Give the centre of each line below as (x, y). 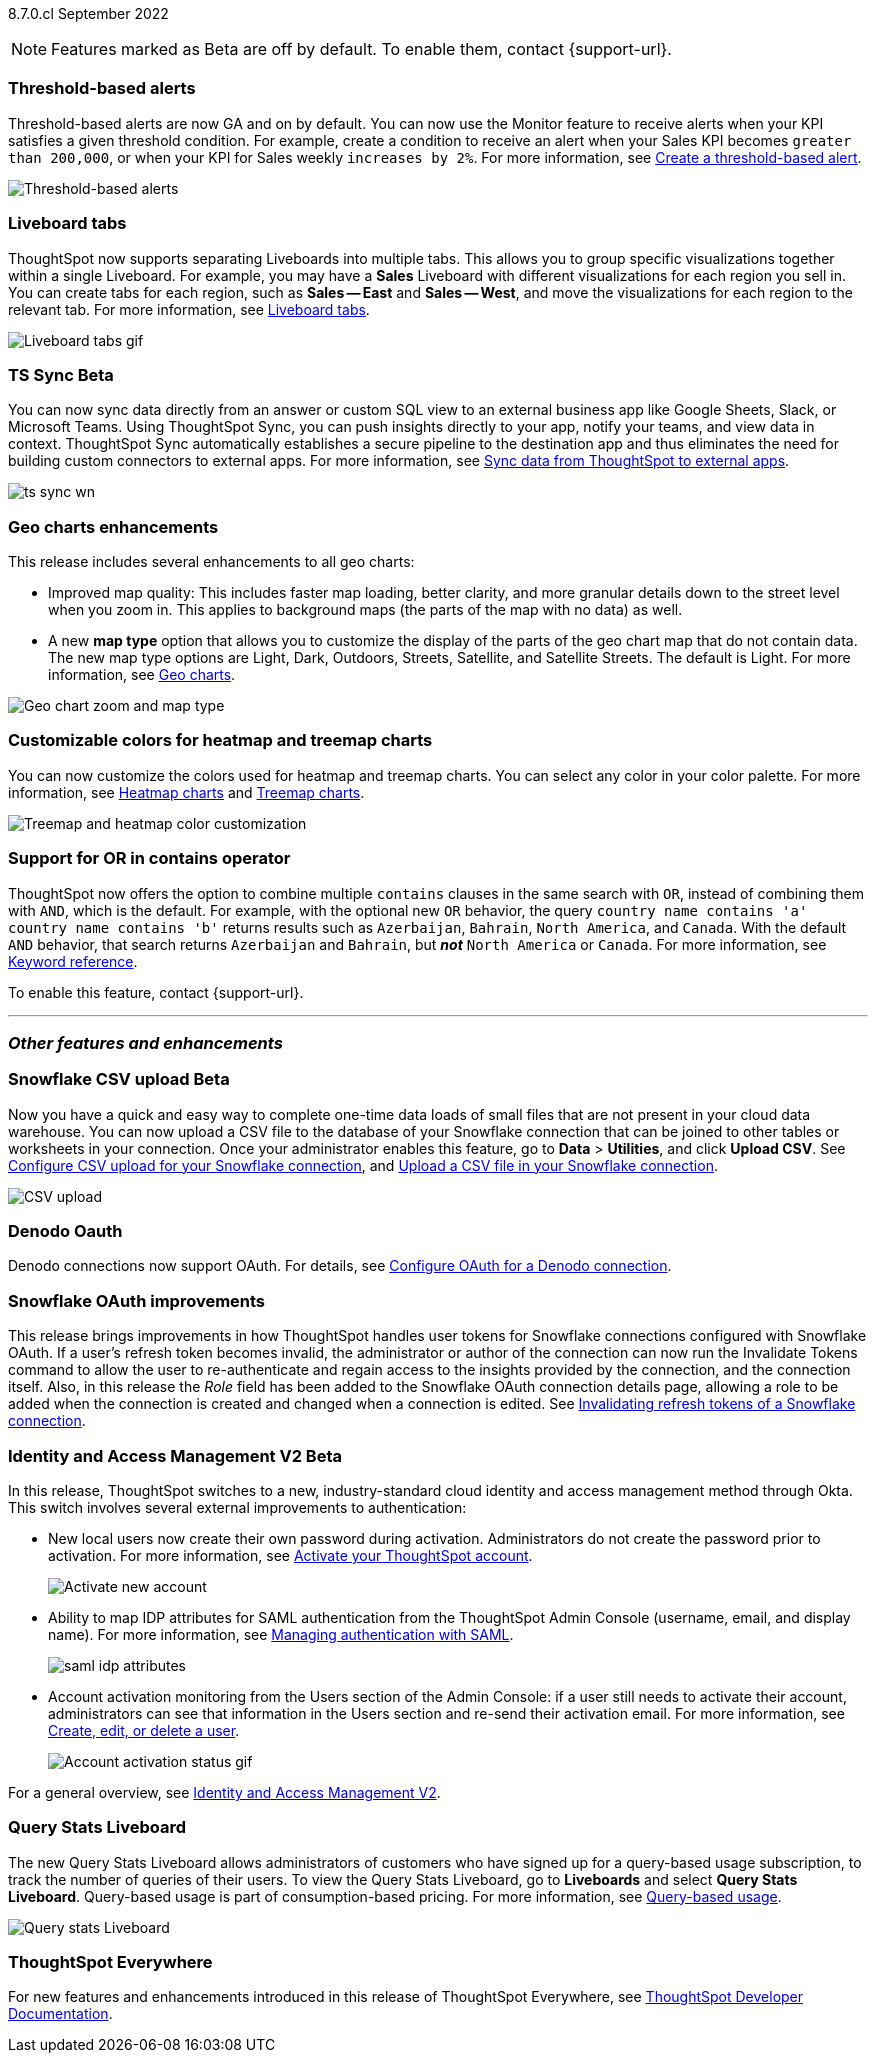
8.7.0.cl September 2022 (88, 13)
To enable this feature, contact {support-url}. (156, 992)
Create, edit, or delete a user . (144, 1730)
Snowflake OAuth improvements (137, 1300)
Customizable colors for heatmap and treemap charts (220, 740)
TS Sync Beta (61, 374)
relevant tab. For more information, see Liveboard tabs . (189, 309)
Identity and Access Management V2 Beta (175, 1455)
